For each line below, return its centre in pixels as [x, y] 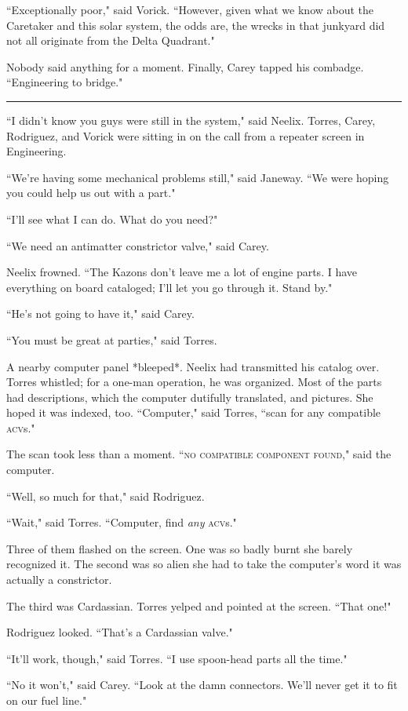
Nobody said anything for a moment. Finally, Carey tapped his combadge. [185, 66]
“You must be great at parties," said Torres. [112, 339]
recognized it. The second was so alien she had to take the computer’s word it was [204, 564]
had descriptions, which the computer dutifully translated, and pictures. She [190, 397]
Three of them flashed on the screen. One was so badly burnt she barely [180, 548]
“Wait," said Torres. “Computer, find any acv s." [122, 522]
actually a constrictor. [59, 580]
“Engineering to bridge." [65, 82]
